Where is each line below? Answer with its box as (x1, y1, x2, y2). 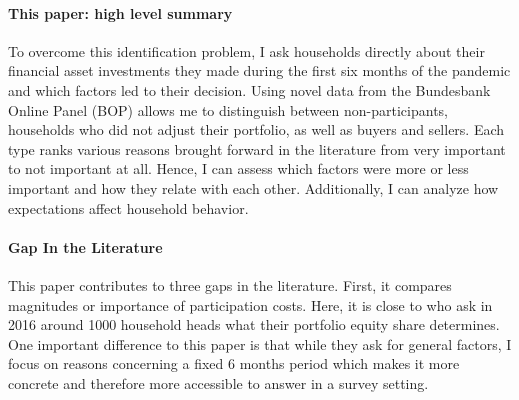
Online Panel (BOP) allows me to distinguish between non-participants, (8, 99, 449, 120)
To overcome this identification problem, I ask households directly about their (8, 40, 485, 61)
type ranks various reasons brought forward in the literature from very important (8, 138, 506, 159)
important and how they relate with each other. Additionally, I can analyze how (8, 177, 499, 198)
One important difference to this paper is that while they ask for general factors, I (8, 333, 512, 354)
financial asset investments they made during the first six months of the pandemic (8, 60, 511, 81)
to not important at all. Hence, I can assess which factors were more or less (8, 158, 469, 179)
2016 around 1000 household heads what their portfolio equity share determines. (8, 314, 500, 335)
